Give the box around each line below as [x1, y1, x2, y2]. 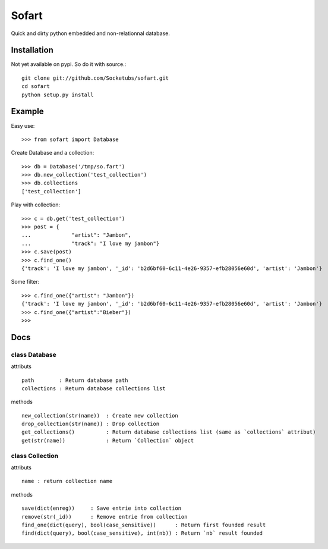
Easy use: [11, 122, 35, 129]
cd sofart [21, 83, 50, 90]
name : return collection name [21, 478, 113, 485]
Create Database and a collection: [11, 149, 94, 156]
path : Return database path [21, 377, 128, 384]
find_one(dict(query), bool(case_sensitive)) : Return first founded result [21, 521, 266, 528]
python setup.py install [21, 91, 94, 98]
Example [11, 106, 44, 117]
